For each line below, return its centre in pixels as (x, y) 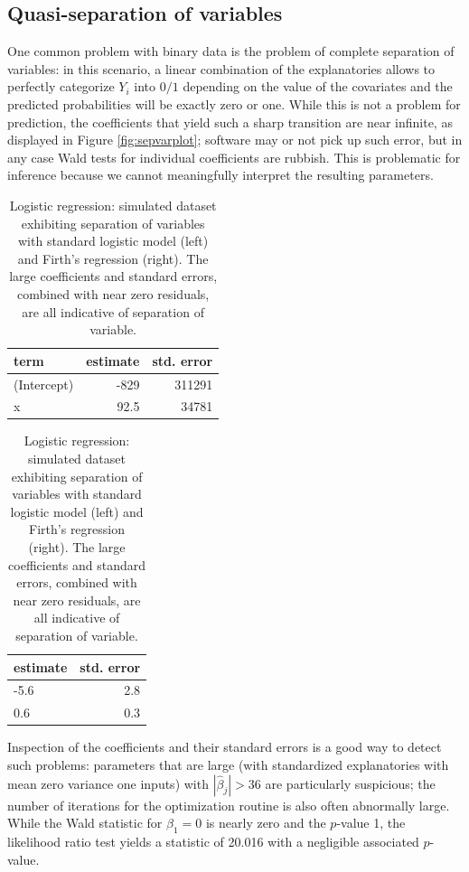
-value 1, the (371, 823)
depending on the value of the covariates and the (318, 86)
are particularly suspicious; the (350, 783)
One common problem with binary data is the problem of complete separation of (231, 51)
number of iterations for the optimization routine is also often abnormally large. (229, 805)
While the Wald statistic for (85, 823)
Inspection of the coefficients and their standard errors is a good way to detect (225, 747)
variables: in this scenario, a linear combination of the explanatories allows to (221, 68)
